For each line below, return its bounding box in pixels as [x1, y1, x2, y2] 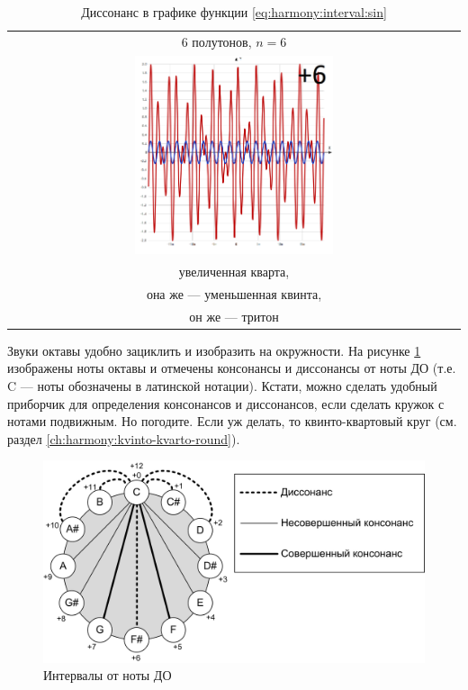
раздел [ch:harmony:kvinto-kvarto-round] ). [7, 429, 240, 448]
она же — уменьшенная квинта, [146, 284, 322, 303]
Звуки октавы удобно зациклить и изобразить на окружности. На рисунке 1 [7, 340, 421, 359]
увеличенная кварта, [178, 262, 290, 281]
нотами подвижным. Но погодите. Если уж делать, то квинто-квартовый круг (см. [7, 412, 457, 431]
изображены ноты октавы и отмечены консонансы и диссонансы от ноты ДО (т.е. [7, 359, 456, 377]
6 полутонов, [181, 32, 252, 50]
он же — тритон [189, 306, 279, 325]
